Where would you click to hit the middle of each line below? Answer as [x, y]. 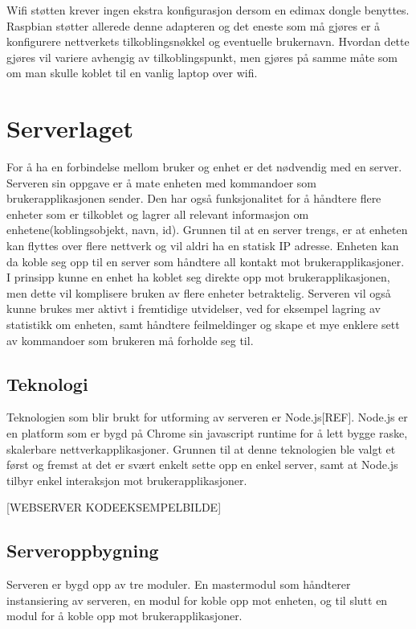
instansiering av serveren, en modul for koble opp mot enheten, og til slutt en [197, 600]
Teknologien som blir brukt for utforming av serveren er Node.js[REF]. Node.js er [207, 417]
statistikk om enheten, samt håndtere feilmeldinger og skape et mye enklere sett [203, 325]
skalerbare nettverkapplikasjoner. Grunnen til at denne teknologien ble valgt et [201, 448]
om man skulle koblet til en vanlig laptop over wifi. [132, 73]
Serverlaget [70, 128]
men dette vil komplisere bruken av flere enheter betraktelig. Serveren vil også [199, 292]
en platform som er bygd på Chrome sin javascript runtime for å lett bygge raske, [207, 433]
